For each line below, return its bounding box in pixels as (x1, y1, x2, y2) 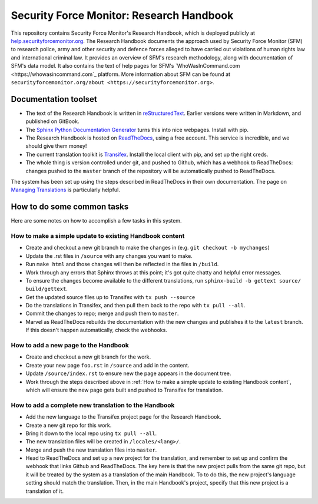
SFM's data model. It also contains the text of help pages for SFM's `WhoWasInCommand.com (11, 62, 240, 69)
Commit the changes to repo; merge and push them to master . (25, 310, 179, 317)
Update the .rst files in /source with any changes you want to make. (25, 252, 193, 259)
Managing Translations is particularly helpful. (11, 186, 120, 194)
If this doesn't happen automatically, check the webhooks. (25, 327, 167, 334)
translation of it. (25, 488, 64, 495)
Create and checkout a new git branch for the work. (25, 353, 151, 360)
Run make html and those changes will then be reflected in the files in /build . (25, 261, 219, 268)
